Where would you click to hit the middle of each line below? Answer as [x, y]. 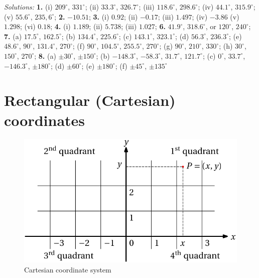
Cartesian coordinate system [68, 269]
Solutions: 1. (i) [28, 7]
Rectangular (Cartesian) [90, 100]
